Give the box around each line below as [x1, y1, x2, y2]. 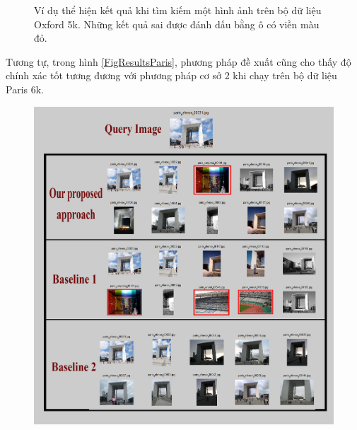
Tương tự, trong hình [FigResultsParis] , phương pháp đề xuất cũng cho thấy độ [6, 54, 351, 69]
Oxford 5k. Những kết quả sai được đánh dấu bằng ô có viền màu [34, 16, 320, 31]
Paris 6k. [6, 81, 44, 96]
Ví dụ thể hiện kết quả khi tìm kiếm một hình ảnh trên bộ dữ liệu [34, 3, 322, 17]
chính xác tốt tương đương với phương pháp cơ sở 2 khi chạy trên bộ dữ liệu [6, 68, 337, 83]
